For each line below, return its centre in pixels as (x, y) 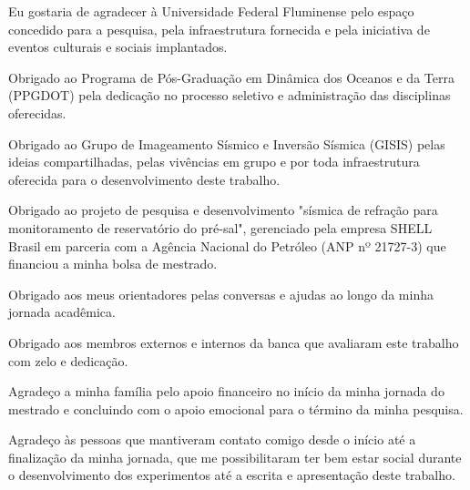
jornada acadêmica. (62, 312)
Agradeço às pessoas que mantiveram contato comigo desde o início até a (212, 439)
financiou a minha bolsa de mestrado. (113, 264)
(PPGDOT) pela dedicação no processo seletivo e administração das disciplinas (230, 95)
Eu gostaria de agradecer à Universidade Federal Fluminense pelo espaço (211, 11)
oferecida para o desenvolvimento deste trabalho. (144, 179)
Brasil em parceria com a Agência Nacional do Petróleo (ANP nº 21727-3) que (227, 245)
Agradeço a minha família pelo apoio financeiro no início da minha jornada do (226, 391)
